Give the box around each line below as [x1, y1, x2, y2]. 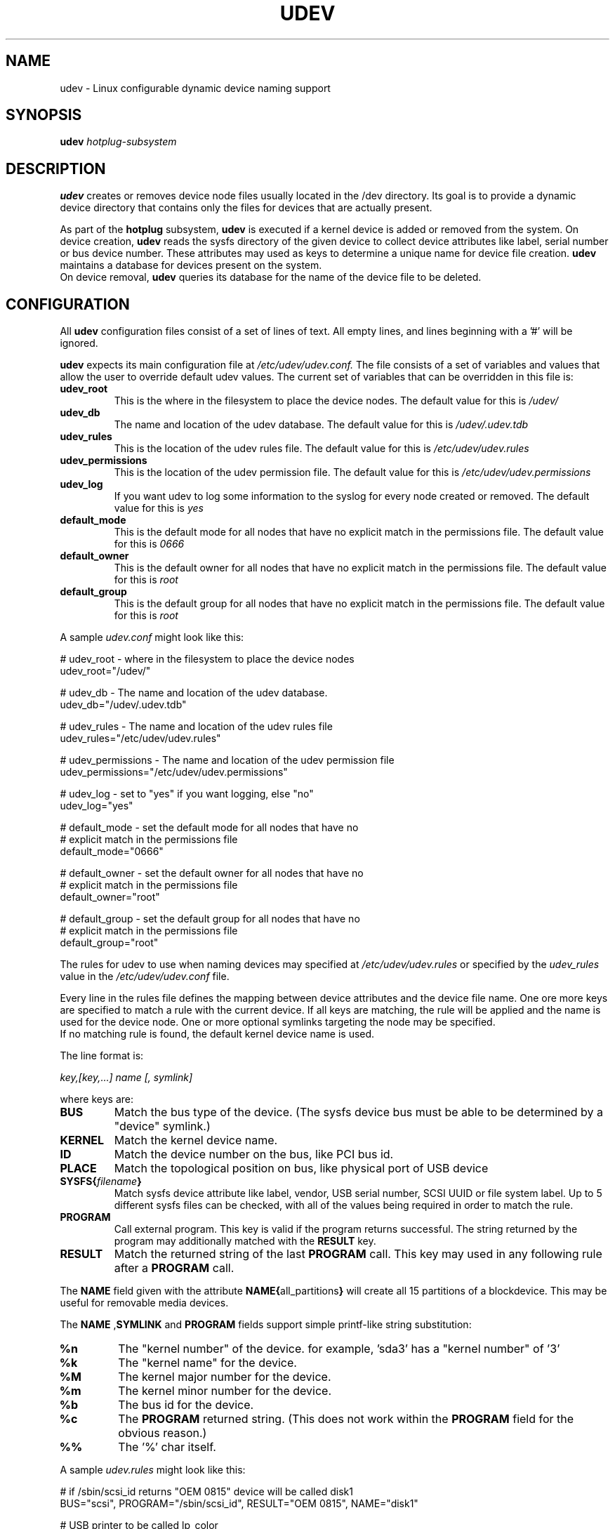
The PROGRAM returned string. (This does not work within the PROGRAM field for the [118, 1412, 574, 1427]
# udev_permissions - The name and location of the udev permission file [60, 754, 395, 767]
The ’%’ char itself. [118, 1440, 216, 1455]
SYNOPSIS [6, 106, 82, 124]
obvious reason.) [118, 1426, 207, 1441]
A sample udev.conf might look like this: [60, 631, 244, 644]
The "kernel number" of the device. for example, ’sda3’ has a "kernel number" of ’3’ [118, 1342, 560, 1356]
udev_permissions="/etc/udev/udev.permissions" [60, 766, 288, 779]
